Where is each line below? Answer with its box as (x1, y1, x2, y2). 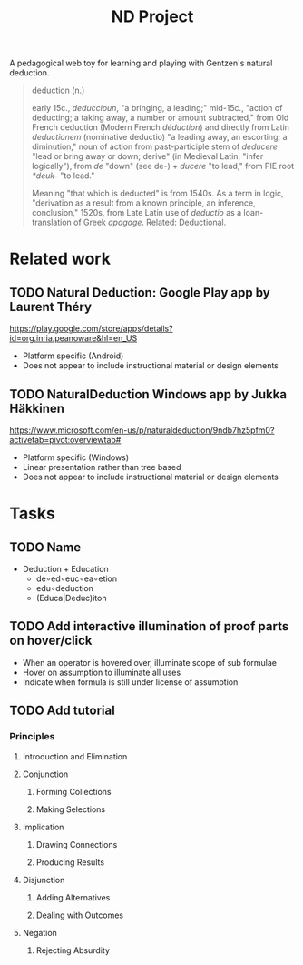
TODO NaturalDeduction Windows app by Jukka (9, 387, 288, 402)
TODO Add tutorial (9, 703, 115, 719)
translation (31, 216, 73, 228)
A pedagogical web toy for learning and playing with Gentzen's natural (9, 57, 273, 69)
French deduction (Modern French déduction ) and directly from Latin (31, 122, 290, 133)
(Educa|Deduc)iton (35, 593, 107, 603)
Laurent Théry (9, 298, 93, 315)
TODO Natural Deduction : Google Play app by (9, 285, 270, 300)
